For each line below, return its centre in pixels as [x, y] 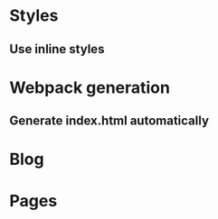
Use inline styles [57, 49]
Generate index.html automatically [109, 121]
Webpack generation [90, 87]
